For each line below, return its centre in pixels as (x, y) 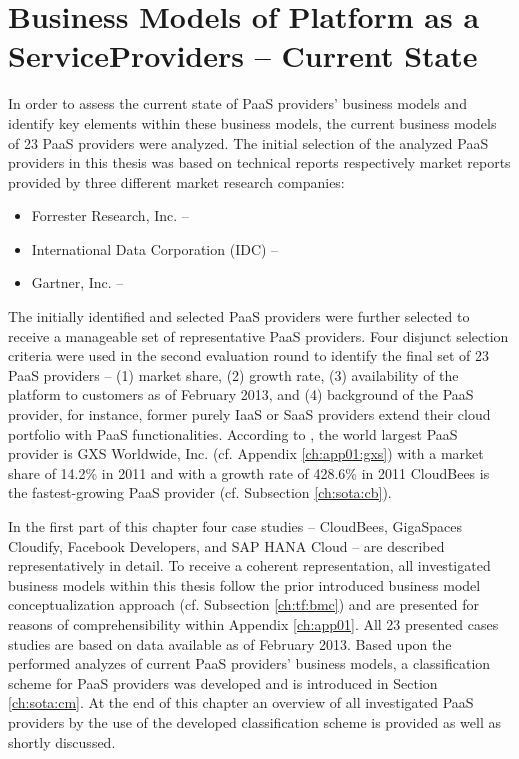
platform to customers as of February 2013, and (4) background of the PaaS (241, 394)
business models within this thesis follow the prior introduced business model (244, 584)
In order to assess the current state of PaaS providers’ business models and (237, 103)
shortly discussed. (62, 741)
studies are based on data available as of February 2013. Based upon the (230, 643)
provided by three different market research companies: (176, 181)
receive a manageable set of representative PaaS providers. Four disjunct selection (258, 335)
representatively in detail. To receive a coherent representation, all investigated (249, 565)
